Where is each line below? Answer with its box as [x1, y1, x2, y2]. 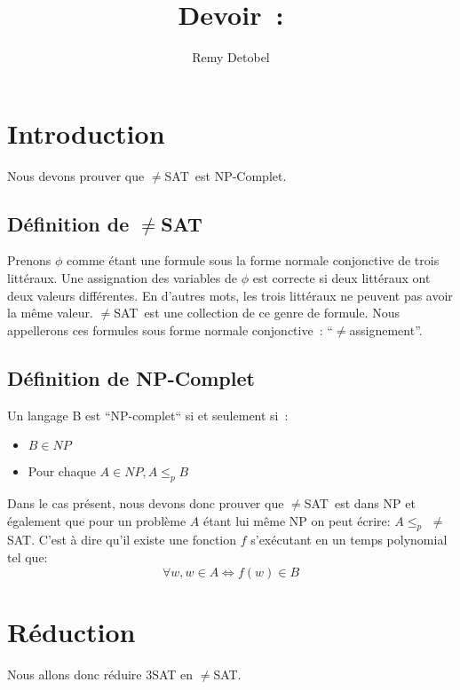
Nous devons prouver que [7, 166, 145, 184]
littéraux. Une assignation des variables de [7, 269, 237, 287]
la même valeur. [7, 303, 93, 322]
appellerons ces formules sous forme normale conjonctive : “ [7, 320, 333, 339]
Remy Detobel [192, 48, 270, 67]
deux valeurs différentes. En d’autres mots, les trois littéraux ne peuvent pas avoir [7, 286, 453, 304]
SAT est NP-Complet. [164, 166, 287, 184]
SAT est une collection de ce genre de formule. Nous [114, 303, 400, 322]
